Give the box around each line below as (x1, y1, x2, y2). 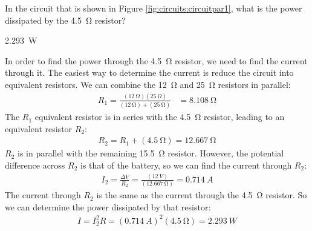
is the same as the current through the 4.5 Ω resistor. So (96, 189, 307, 201)
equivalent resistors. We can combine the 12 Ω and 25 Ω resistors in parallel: (5, 78, 291, 90)
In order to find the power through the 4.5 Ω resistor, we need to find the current (5, 54, 308, 67)
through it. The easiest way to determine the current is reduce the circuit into (5, 66, 294, 79)
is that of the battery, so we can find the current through (80, 159, 292, 172)
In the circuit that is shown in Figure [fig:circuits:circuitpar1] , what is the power (5, 2, 302, 14)
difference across (5, 159, 65, 172)
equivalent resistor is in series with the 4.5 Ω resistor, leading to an (34, 110, 285, 123)
